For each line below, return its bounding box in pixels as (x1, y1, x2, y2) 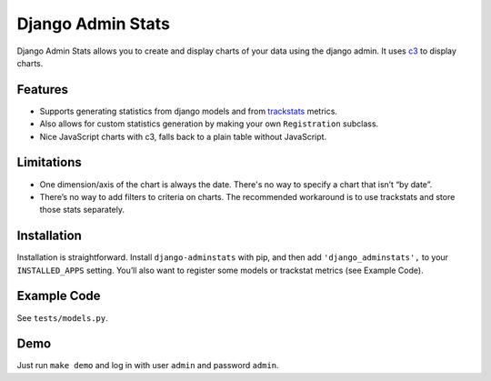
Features (16, 82, 68, 97)
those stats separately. (39, 205, 125, 216)
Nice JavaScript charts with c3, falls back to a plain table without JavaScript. (39, 131, 327, 142)
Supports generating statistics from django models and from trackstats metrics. (39, 105, 338, 116)
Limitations (16, 155, 82, 170)
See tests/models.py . (16, 312, 108, 323)
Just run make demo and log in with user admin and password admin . (16, 360, 279, 371)
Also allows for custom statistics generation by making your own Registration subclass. (39, 118, 379, 129)
